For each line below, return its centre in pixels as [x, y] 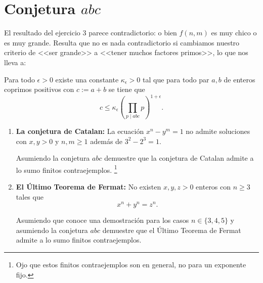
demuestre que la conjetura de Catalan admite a [179, 158]
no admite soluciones [218, 131]
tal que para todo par [176, 79]
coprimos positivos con [39, 89]
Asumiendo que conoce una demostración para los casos [102, 220]
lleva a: [15, 62]
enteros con [213, 186]
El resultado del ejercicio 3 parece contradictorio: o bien [91, 33]
